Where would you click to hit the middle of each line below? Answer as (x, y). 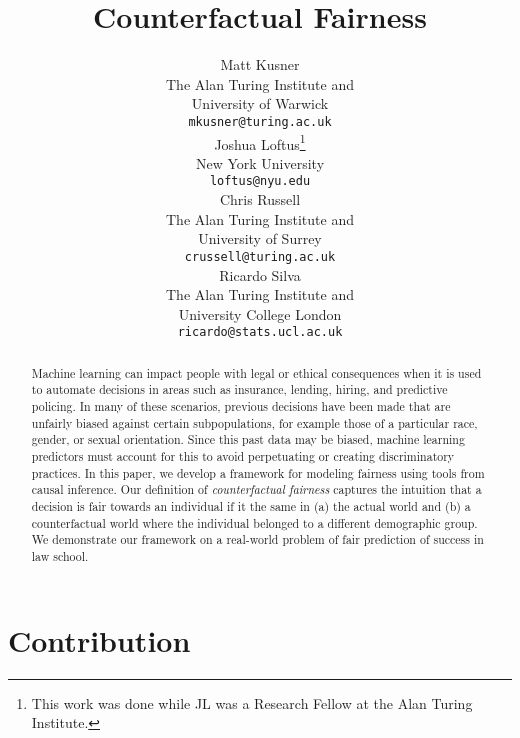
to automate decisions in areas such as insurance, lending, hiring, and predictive (239, 389)
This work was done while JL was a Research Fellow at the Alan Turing (252, 702)
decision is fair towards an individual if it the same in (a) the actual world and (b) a (251, 505)
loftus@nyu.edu (260, 181)
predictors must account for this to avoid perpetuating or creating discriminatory (243, 456)
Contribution (99, 639)
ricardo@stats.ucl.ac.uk (260, 332)
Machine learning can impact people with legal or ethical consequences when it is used (256, 372)
